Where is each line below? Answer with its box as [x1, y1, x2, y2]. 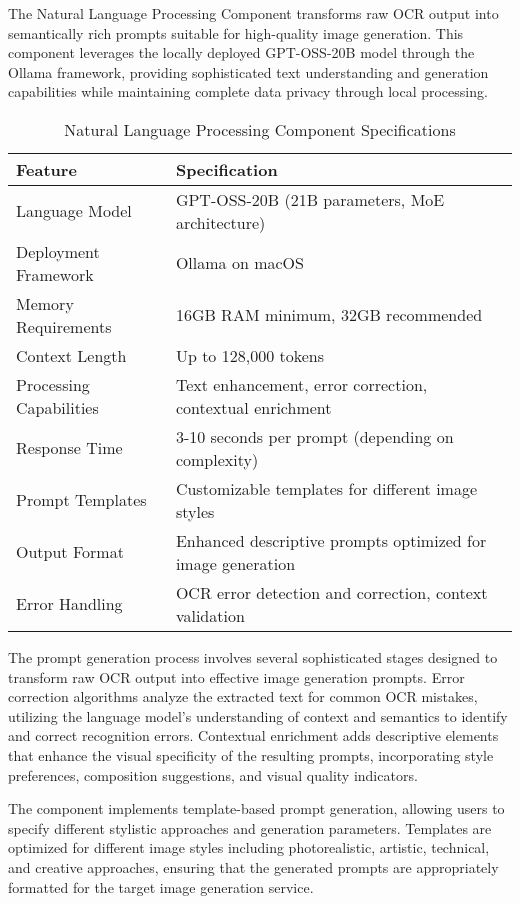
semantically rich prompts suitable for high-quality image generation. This [8, 22, 464, 43]
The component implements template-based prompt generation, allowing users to [8, 798, 505, 819]
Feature [16, 157, 77, 181]
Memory [16, 291, 74, 315]
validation [175, 603, 245, 627]
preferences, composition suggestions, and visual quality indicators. [8, 764, 418, 785]
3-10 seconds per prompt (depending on [175, 424, 454, 448]
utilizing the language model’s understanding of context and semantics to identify [8, 705, 508, 726]
